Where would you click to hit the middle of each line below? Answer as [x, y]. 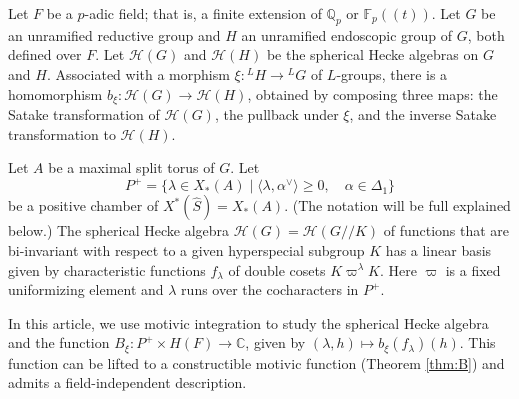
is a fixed [473, 269]
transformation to [62, 133]
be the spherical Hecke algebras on [372, 54]
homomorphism [55, 93]
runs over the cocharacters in [270, 289]
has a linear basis [438, 249]
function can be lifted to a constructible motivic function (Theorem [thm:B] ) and [256, 362]
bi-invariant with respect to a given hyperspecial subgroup [186, 249]
